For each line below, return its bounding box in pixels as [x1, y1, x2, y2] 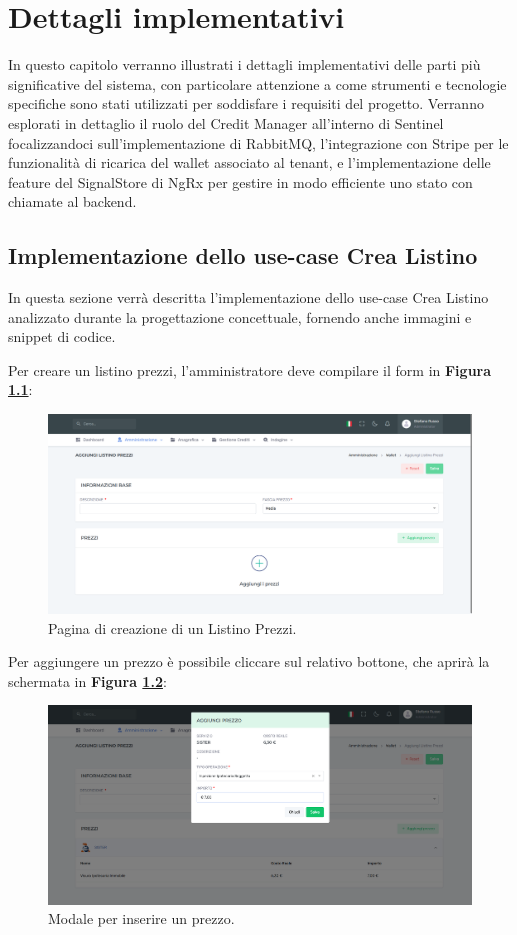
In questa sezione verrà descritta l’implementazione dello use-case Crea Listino [8, 287, 489, 308]
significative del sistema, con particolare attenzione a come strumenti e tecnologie [8, 73, 507, 94]
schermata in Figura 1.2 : [8, 670, 167, 691]
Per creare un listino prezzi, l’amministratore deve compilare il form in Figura [8, 359, 492, 380]
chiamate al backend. [8, 191, 137, 212]
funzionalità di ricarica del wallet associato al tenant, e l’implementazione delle [8, 152, 491, 173]
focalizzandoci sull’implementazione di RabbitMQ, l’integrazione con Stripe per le [8, 132, 509, 153]
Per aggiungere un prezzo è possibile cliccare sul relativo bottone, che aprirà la [8, 651, 490, 672]
